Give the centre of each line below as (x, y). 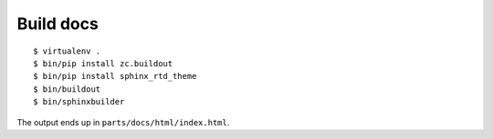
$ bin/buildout (67, 89)
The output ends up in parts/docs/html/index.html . (123, 122)
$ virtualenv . (67, 51)
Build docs (58, 24)
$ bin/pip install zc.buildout (103, 63)
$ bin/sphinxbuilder (79, 102)
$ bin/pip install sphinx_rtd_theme (115, 76)
